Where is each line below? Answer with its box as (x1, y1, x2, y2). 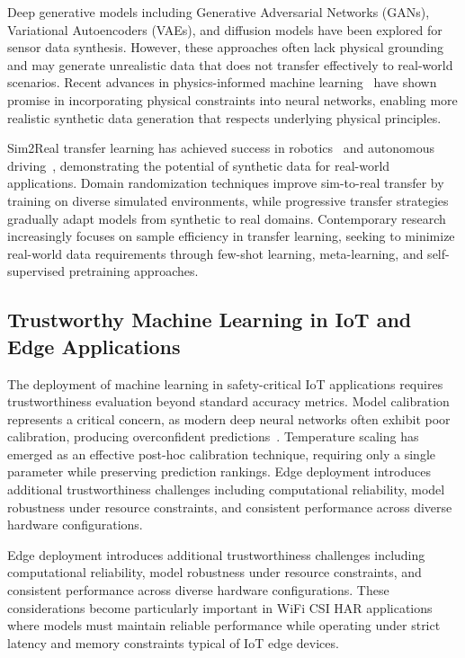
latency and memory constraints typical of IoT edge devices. (7, 633, 339, 652)
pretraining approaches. (68, 262, 199, 280)
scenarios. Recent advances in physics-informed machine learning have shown (7, 73, 437, 92)
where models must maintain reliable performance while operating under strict (7, 616, 441, 635)
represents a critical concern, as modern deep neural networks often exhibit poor (7, 409, 451, 428)
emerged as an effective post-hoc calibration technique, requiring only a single (7, 444, 435, 463)
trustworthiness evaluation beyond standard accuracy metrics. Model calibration (7, 392, 450, 411)
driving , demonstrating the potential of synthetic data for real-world (7, 156, 390, 174)
